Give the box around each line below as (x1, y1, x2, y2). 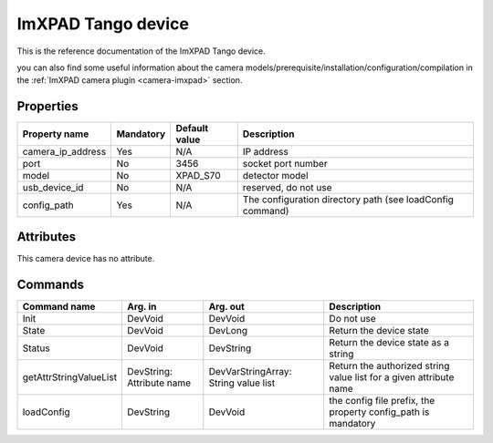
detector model (242, 170, 309, 182)
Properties (16, 98, 79, 114)
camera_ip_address (22, 146, 107, 159)
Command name (22, 300, 96, 313)
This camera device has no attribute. (16, 252, 155, 263)
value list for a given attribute (329, 370, 455, 383)
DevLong (208, 324, 248, 336)
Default (175, 122, 209, 135)
